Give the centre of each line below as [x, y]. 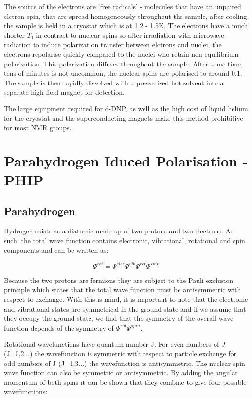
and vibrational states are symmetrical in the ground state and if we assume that [125, 308]
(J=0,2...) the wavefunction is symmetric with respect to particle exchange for [120, 353]
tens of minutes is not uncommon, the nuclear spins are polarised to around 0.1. [123, 73]
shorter [14, 35]
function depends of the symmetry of [59, 327]
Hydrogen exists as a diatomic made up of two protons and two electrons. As [119, 231]
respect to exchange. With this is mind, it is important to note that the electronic [126, 299]
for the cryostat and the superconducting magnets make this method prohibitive [124, 118]
